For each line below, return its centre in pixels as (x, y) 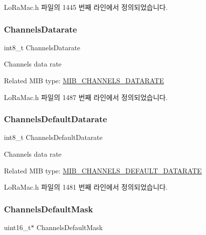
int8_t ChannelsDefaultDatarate (53, 137)
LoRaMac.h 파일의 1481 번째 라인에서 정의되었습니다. (86, 187)
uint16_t (17, 227)
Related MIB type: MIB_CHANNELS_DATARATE (84, 80)
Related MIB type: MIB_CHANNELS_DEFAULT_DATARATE (103, 170)
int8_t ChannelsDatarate (42, 47)
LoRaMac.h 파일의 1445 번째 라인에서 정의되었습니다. (86, 7)
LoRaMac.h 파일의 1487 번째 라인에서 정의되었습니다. (86, 97)
